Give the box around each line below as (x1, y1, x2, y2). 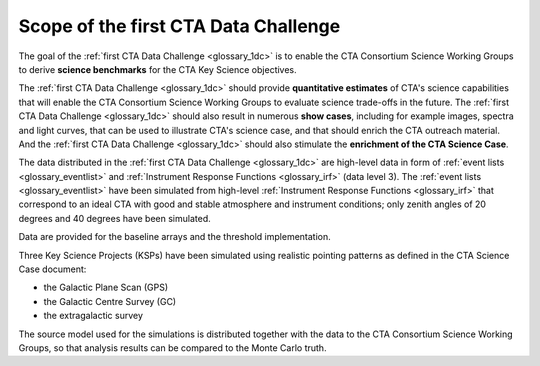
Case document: (18, 263, 87, 275)
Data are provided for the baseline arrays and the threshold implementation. (18, 231, 332, 243)
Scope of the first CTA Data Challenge (18, 15, 341, 37)
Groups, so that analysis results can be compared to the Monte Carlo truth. (18, 341, 327, 354)
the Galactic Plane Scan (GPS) (43, 281, 169, 294)
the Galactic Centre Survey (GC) (43, 295, 177, 307)
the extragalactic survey (43, 310, 144, 322)
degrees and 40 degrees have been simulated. (18, 212, 211, 224)
